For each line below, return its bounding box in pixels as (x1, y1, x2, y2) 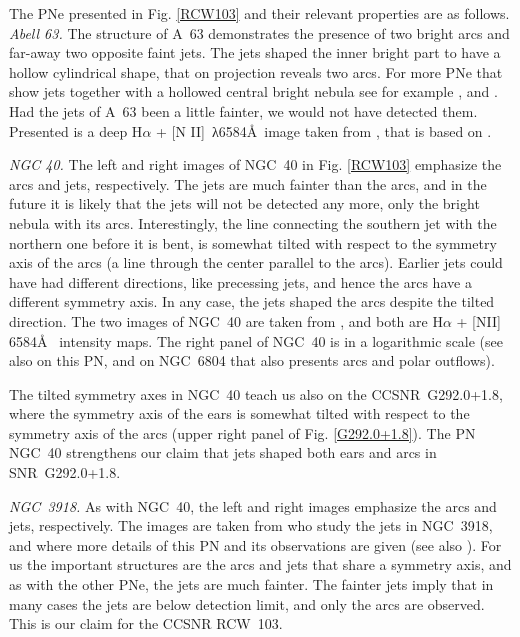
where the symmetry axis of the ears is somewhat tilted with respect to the (9, 403, 470, 424)
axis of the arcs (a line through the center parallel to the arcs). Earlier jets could (9, 252, 503, 273)
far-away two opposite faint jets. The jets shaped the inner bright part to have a (9, 42, 501, 63)
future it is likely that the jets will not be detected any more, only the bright (9, 193, 480, 214)
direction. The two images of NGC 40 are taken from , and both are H (9, 310, 443, 331)
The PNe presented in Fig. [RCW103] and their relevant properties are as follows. (9, 3, 510, 23)
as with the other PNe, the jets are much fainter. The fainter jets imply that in (9, 574, 494, 595)
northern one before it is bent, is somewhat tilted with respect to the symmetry (9, 232, 497, 253)
